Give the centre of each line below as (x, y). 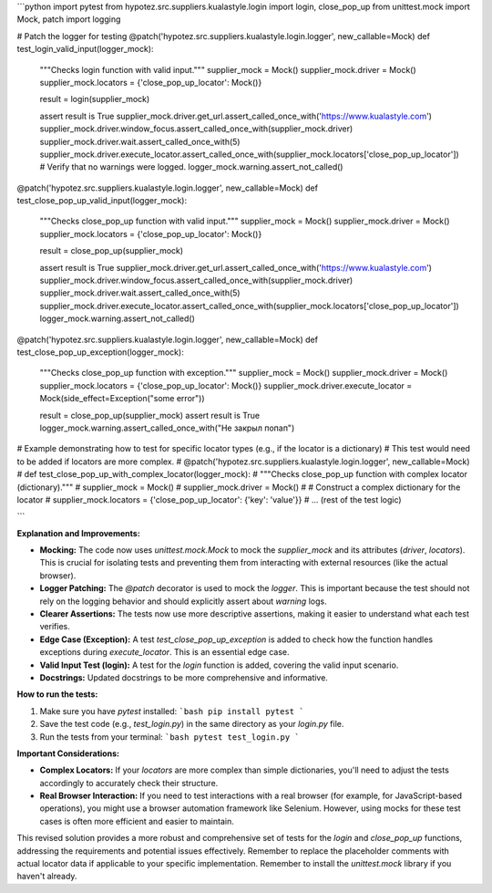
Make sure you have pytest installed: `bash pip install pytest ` (172, 711)
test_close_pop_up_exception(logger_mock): (100, 352)
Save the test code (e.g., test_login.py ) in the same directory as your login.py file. (192, 724)
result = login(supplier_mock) (95, 99)
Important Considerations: (68, 753)
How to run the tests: (57, 694)
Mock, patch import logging (69, 19)
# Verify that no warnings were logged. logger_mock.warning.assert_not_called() (191, 167)
